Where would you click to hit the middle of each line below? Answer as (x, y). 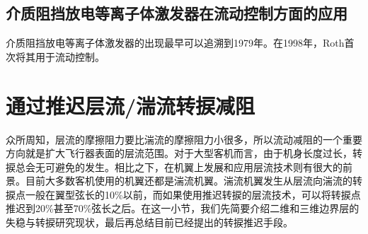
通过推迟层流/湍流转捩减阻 (131, 105)
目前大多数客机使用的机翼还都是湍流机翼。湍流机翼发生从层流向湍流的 (189, 181)
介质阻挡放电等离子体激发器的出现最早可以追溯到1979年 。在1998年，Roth (175, 43)
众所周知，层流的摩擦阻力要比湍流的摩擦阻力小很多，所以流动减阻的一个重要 (184, 139)
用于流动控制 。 (70, 56)
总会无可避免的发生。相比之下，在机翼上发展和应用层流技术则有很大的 (179, 166)
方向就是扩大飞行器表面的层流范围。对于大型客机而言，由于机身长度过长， (179, 153)
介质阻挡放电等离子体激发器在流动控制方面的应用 (177, 13)
